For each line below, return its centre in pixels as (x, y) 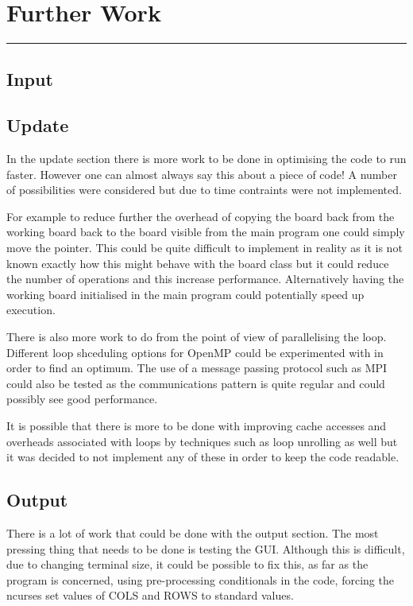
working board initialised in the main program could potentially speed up (185, 294)
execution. (31, 310)
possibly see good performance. (82, 399)
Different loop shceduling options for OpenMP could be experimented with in (195, 352)
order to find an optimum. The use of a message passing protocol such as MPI (197, 368)
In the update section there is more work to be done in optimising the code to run (206, 159)
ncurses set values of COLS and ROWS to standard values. (150, 595)
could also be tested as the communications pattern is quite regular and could (196, 383)
